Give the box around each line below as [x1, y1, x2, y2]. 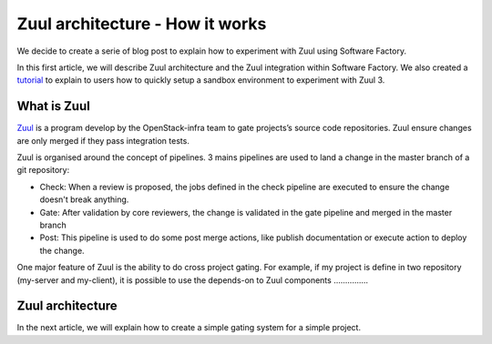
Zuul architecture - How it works [16, 14, 267, 34]
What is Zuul [16, 98, 90, 114]
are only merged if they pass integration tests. [16, 135, 190, 146]
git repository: [16, 165, 70, 176]
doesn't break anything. [39, 194, 129, 205]
